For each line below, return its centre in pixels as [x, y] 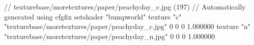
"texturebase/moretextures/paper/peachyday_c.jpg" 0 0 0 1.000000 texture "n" [128, 26]
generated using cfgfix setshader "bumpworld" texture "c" [93, 16]
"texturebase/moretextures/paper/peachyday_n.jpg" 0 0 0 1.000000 [110, 36]
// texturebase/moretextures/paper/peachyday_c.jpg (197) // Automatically [125, 6]
